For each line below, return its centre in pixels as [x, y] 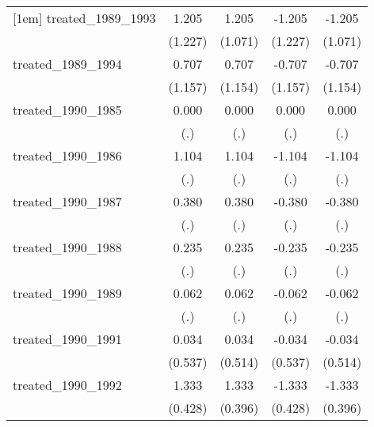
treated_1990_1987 [67, 201]
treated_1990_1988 [67, 247]
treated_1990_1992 [67, 385]
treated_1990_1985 [67, 110]
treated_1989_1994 [67, 64]
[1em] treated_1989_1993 [84, 18]
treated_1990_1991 [67, 339]
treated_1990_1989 [67, 293]
